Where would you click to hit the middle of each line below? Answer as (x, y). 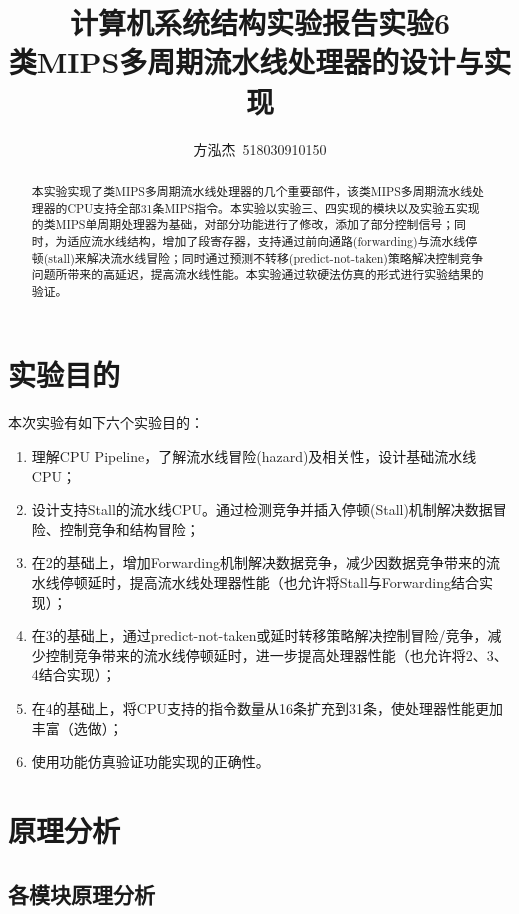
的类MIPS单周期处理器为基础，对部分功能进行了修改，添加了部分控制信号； (243, 224)
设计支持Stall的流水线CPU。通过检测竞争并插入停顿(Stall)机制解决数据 (262, 509)
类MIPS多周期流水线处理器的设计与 (246, 61)
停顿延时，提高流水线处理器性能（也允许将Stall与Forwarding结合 (269, 581)
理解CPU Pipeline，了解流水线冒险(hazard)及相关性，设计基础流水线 (254, 456)
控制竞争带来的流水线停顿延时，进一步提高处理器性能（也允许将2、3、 (276, 654)
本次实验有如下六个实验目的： (106, 422)
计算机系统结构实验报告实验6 (260, 22)
